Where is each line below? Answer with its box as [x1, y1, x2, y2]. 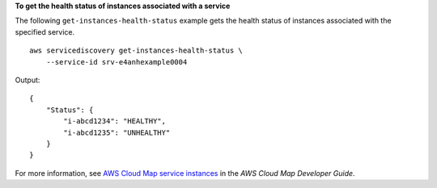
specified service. [15, 27, 75, 36]
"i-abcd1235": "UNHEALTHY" [63, 127, 171, 137]
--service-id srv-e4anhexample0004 [45, 57, 188, 66]
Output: [15, 75, 40, 85]
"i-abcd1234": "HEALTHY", [63, 117, 166, 126]
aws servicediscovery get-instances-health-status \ [29, 46, 243, 56]
